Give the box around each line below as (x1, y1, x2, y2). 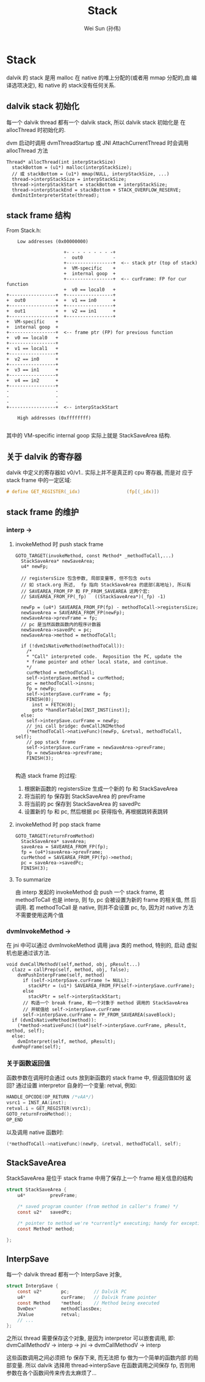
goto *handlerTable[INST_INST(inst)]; (31, 707, 131, 713)
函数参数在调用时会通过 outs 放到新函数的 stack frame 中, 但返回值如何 (6, 1074, 185, 1081)
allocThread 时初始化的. (6, 126, 66, 133)
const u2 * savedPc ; (17, 1209, 72, 1215)
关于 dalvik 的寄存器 (6, 452, 82, 462)
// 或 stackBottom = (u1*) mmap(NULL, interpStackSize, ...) (12, 170, 170, 177)
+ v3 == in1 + (6, 367, 59, 373)
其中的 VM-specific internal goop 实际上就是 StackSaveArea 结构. (6, 432, 171, 439)
